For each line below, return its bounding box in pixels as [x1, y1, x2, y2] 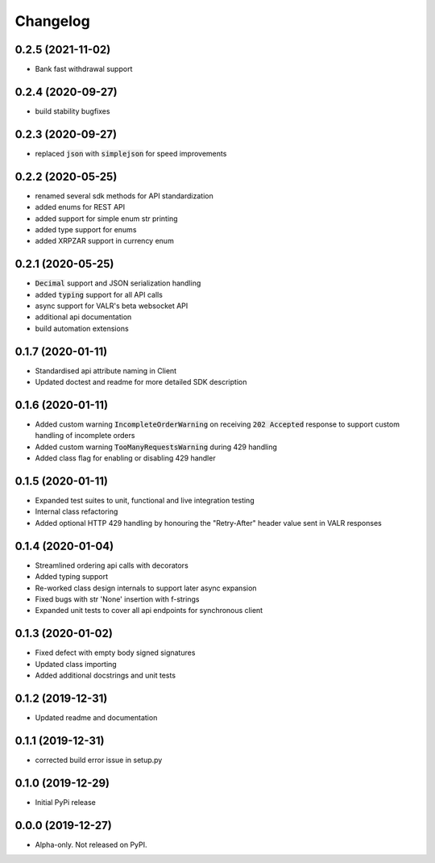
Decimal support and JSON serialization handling [35, 278, 201, 288]
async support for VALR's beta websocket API [35, 301, 188, 311]
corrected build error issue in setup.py [35, 755, 163, 765]
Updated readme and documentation [35, 712, 158, 722]
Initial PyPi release [35, 797, 97, 807]
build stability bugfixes [35, 106, 110, 116]
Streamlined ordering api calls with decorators [35, 561, 188, 570]
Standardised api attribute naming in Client [35, 365, 177, 375]
